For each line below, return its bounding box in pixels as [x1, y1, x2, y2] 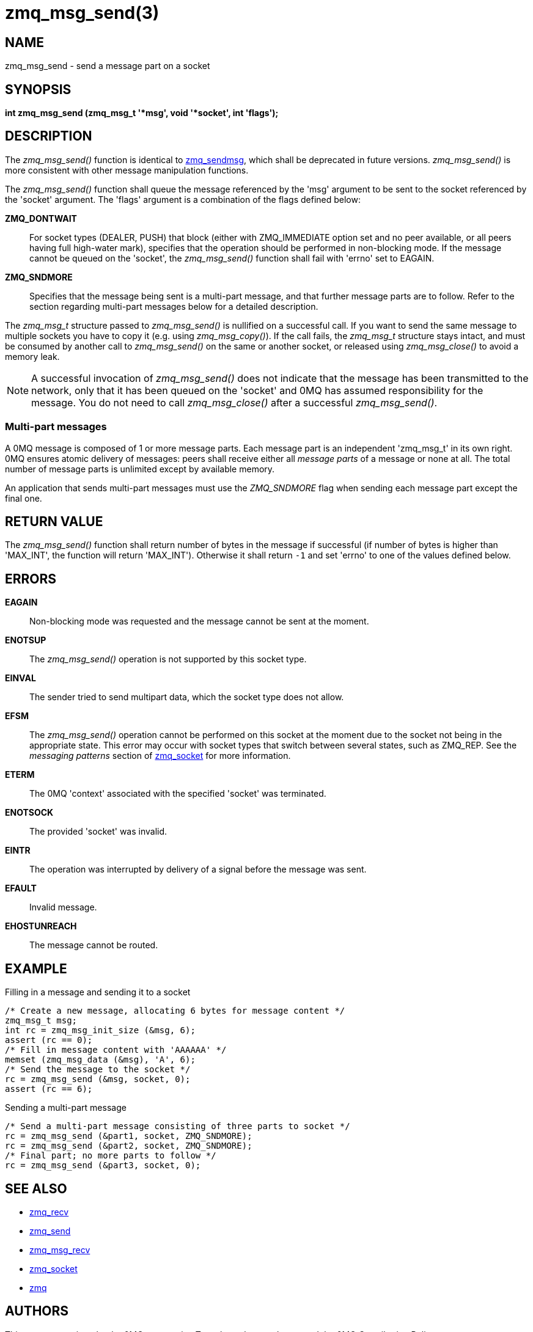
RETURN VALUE [5, 514, 103, 530]
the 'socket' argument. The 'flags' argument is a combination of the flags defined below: [5, 194, 361, 205]
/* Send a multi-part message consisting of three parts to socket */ [5, 1121, 350, 1132]
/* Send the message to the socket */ [5, 1064, 191, 1075]
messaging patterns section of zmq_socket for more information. [29, 750, 291, 761]
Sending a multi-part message [5, 1102, 127, 1113]
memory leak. [5, 351, 60, 362]
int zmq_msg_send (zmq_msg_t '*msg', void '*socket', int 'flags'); [5, 108, 279, 119]
